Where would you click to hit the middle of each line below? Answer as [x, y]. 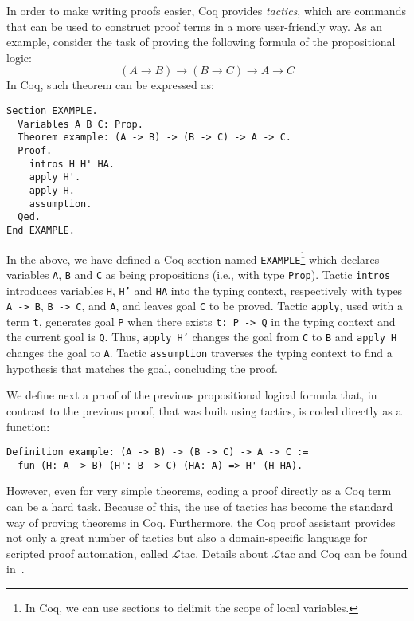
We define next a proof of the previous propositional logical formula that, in [192, 395]
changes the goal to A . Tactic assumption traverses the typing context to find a [199, 353]
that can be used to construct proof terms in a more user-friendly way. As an [194, 26]
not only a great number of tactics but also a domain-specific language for [187, 538]
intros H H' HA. [72, 164]
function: [28, 426]
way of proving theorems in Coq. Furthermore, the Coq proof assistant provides [201, 522]
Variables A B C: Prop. [80, 124]
